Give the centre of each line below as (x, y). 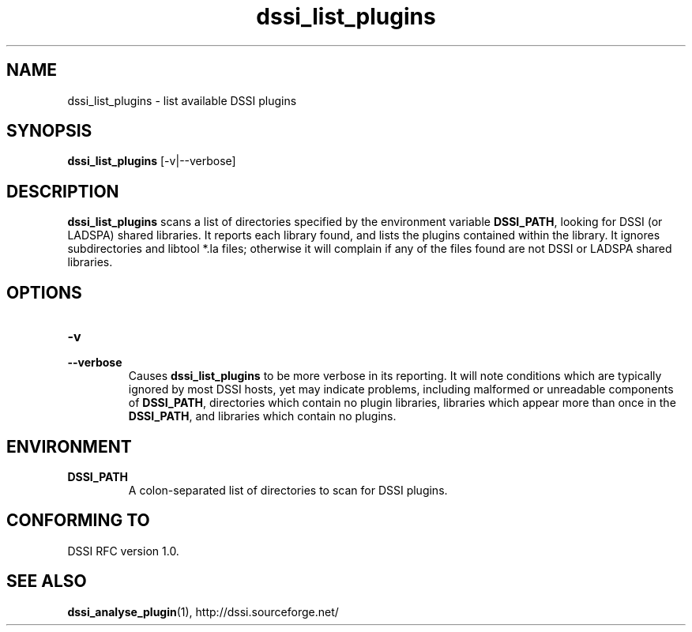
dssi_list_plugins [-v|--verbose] (152, 161)
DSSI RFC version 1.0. (123, 551)
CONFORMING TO (78, 521)
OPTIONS (44, 292)
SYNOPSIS (49, 131)
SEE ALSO (47, 581)
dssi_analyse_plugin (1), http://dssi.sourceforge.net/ (203, 611)
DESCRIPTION (63, 191)
